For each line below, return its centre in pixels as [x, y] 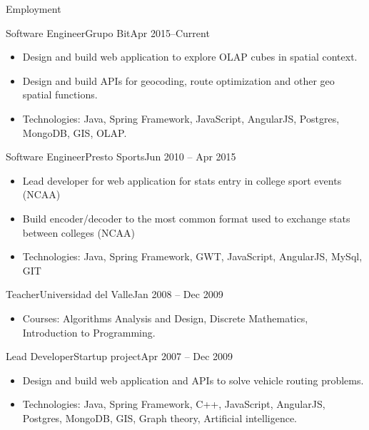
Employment [34, 9]
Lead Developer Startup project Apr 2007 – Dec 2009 [120, 356]
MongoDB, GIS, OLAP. [75, 132]
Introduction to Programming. [89, 332]
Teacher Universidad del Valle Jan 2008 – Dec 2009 [115, 294]
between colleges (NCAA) [79, 232]
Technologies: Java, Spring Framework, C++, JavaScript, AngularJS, [174, 404]
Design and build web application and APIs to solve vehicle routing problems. [193, 380]
